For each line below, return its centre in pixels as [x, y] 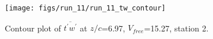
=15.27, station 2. [176, 28]
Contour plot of [33, 28]
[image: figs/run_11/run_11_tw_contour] [85, 8]
